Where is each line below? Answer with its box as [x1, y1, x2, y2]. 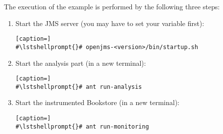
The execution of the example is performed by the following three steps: [4, 1, 220, 11]
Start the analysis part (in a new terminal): [15, 57, 146, 68]
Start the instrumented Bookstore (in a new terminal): [15, 97, 179, 107]
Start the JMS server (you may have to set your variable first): [15, 18, 204, 28]
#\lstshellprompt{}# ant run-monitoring [15, 123, 149, 130]
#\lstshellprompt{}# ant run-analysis [15, 83, 142, 90]
